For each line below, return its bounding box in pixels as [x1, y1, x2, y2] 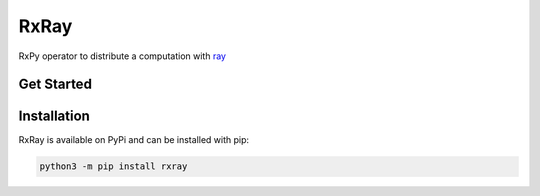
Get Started [18, 76, 92, 93]
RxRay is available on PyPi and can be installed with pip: [18, 134, 250, 146]
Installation [18, 108, 90, 125]
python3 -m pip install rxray [39, 161, 188, 172]
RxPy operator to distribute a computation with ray [18, 50, 227, 62]
